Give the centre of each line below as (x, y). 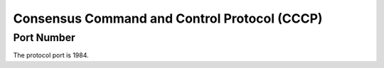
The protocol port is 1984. (51, 55)
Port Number (44, 38)
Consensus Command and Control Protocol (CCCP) (168, 18)
